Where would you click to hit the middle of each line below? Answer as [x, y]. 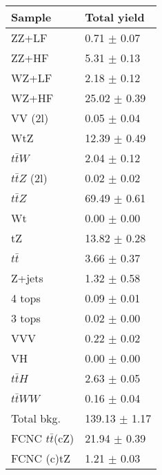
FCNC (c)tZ [41, 458]
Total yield [115, 17]
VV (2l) [30, 118]
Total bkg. [36, 418]
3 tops [26, 318]
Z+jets [27, 278]
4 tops [26, 298]
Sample [31, 17]
